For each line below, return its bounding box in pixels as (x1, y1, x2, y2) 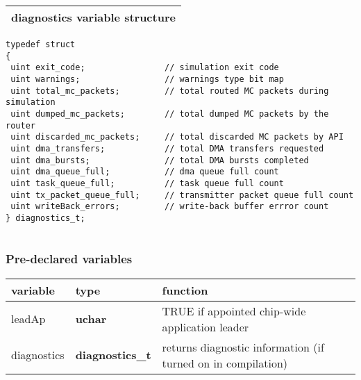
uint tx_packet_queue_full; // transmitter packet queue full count (10, 190, 354, 200)
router (6, 120, 35, 131)
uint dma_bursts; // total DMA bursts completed (10, 155, 309, 165)
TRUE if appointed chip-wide (162, 302, 306, 319)
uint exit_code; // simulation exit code (10, 63, 279, 73)
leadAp (11, 311, 46, 327)
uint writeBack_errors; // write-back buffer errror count (10, 201, 329, 212)
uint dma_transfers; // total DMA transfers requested (10, 143, 324, 154)
